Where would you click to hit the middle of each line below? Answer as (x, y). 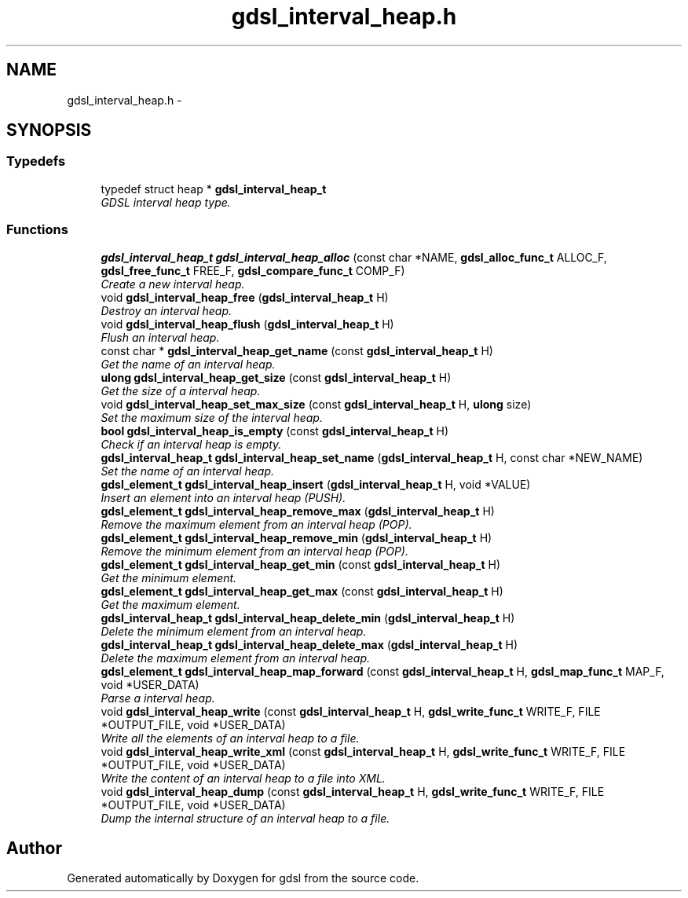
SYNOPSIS (49, 130)
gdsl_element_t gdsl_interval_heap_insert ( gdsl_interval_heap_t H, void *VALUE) (316, 484)
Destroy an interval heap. (167, 310)
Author (34, 848)
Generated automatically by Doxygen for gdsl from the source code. (243, 878)
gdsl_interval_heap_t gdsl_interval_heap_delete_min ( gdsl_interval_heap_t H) (308, 618)
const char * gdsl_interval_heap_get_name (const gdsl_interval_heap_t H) (297, 350)
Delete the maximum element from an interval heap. (236, 658)
